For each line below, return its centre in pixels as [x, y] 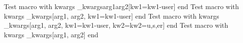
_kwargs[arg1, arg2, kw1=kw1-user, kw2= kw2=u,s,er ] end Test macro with [116, 25]
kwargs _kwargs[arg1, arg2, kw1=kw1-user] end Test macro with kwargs [112, 16]
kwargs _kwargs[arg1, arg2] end [51, 34]
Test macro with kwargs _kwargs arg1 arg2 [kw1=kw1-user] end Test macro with [121, 6]
